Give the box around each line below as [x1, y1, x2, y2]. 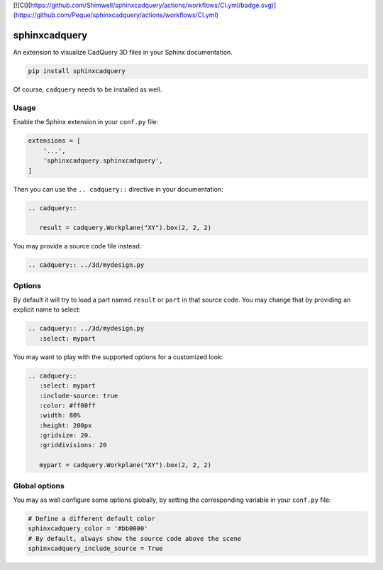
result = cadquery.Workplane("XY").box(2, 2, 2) [39, 224, 212, 232]
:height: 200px [39, 421, 92, 429]
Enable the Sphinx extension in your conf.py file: [13, 118, 159, 126]
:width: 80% [39, 412, 81, 420]
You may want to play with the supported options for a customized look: [13, 352, 223, 361]
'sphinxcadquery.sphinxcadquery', [43, 157, 163, 165]
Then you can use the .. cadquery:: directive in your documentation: [13, 185, 223, 193]
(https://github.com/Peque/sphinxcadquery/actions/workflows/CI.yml [13, 11, 216, 19]
